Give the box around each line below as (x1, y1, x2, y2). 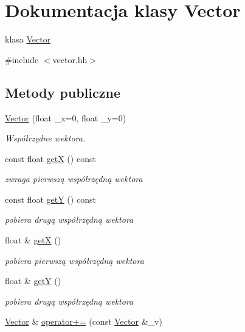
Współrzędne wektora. (5, 132, 86, 144)
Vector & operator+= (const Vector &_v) (5, 315, 162, 328)
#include (5, 53, 39, 66)
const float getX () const (5, 152, 96, 164)
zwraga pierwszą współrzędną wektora (5, 172, 143, 185)
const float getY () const (5, 192, 96, 205)
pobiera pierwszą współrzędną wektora (5, 254, 144, 266)
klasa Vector (5, 33, 51, 46)
